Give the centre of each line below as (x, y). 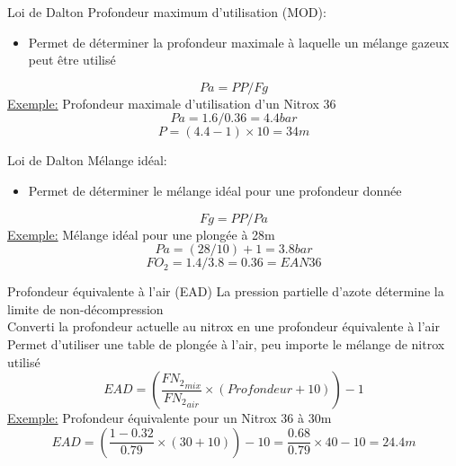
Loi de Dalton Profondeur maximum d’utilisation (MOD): (167, 12)
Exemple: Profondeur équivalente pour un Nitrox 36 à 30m (170, 418)
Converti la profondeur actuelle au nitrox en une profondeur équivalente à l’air (224, 326)
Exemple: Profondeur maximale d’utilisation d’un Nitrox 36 (172, 103)
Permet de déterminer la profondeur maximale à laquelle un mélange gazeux (239, 42)
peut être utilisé (72, 60)
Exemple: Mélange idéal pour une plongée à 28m (141, 234)
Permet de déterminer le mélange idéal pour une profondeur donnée (215, 190)
